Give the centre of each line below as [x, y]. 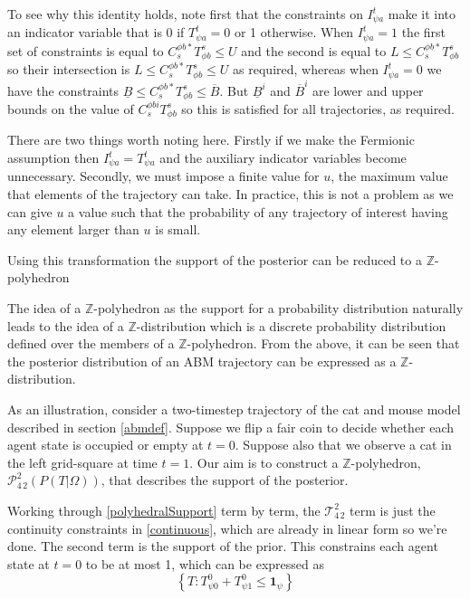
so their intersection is [69, 69]
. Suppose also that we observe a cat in [343, 445]
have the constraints [63, 90]
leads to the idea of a [66, 325]
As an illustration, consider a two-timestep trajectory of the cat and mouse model [234, 409]
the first [424, 32]
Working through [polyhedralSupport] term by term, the [164, 510]
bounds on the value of [71, 108]
